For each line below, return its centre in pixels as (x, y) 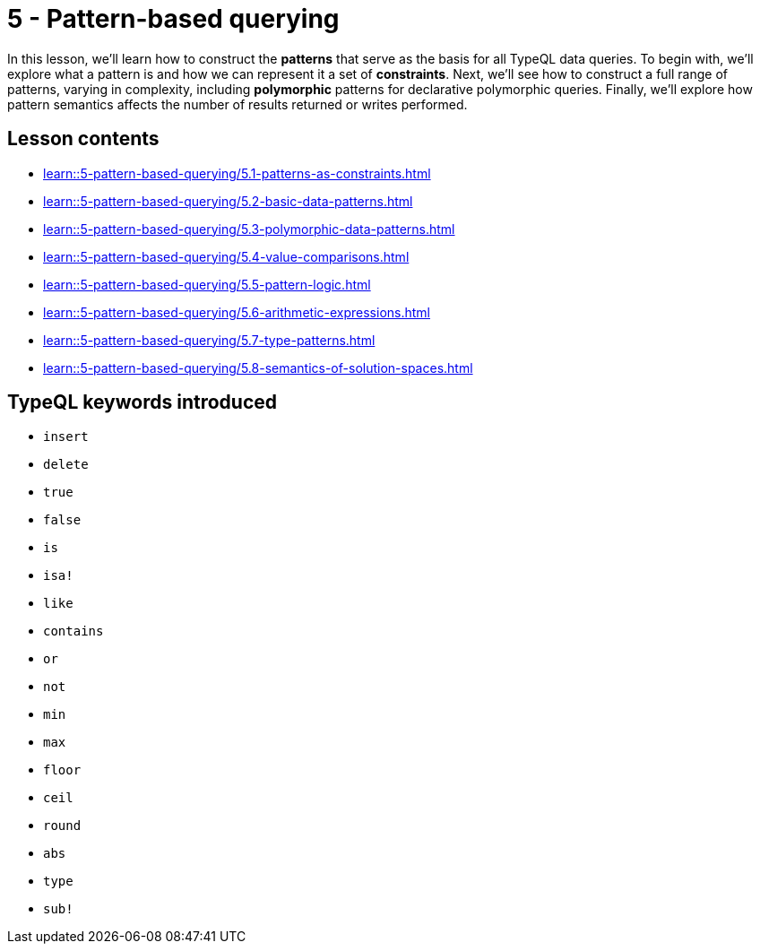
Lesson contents (83, 139)
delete (66, 465)
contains (73, 631)
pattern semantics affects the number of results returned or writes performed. (237, 104)
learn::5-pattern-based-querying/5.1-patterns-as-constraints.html (237, 173)
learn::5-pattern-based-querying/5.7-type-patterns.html (209, 340)
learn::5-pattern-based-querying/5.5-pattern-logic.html (207, 284)
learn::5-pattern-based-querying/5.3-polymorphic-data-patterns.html (249, 229)
